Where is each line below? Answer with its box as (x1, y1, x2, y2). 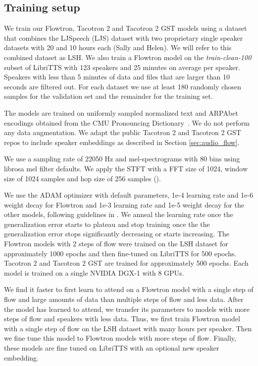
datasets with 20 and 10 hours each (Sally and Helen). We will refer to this (4, 42, 232, 53)
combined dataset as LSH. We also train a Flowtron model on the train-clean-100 (4, 52, 252, 62)
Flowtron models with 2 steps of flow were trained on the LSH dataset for (4, 238, 228, 249)
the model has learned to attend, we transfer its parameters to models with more (4, 303, 250, 314)
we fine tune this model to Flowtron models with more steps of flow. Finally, (4, 333, 236, 343)
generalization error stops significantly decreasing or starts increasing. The (4, 228, 230, 239)
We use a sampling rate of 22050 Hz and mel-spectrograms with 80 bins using (4, 153, 240, 164)
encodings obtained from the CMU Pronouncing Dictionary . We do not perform (4, 117, 250, 128)
